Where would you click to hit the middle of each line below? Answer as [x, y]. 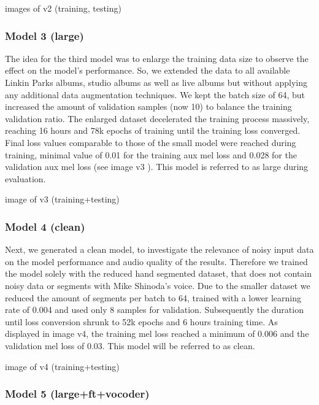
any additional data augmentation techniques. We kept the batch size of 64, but [155, 94]
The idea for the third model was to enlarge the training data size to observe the [157, 58]
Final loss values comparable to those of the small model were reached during [151, 142]
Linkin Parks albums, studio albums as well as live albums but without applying [156, 82]
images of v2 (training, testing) [63, 8]
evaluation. [25, 178]
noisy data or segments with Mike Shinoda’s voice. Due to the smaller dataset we [158, 285]
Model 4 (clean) [45, 226]
